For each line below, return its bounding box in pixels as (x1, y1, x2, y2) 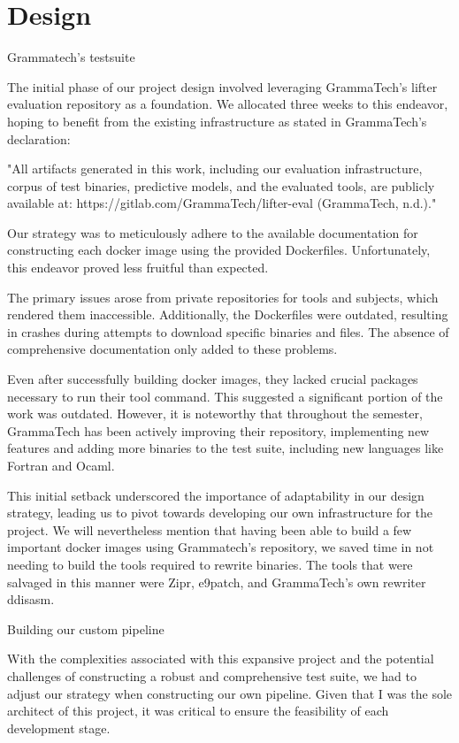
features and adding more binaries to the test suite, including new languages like (7, 439, 444, 457)
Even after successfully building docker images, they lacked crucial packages (7, 370, 418, 388)
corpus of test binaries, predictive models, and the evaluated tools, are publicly (7, 176, 435, 195)
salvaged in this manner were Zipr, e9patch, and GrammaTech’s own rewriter (7, 572, 426, 591)
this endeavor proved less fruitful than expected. (7, 258, 269, 277)
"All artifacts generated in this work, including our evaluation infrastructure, (7, 159, 423, 178)
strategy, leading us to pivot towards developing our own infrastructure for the (7, 503, 432, 522)
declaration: (7, 129, 71, 148)
